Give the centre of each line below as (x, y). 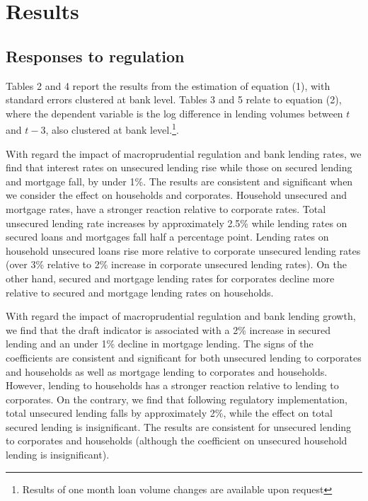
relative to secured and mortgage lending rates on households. (140, 292)
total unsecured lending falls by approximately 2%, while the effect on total (169, 413)
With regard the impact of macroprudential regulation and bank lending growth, (181, 316)
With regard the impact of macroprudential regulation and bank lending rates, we (184, 153)
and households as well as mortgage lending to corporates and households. (167, 371)
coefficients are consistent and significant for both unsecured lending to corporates (184, 357)
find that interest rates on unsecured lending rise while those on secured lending (179, 167)
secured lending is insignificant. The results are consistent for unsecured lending (179, 426)
